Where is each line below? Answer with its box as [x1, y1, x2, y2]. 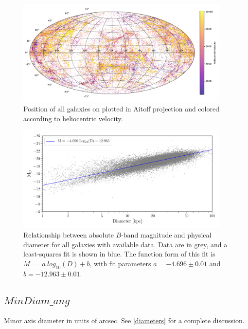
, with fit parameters [89, 258, 151, 268]
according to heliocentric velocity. [23, 113, 123, 123]
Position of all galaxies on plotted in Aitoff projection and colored [23, 103, 219, 113]
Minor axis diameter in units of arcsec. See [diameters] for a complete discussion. [4, 315, 245, 325]
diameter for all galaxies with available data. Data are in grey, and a [23, 239, 228, 249]
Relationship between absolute [23, 230, 114, 240]
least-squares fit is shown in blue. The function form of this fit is [23, 249, 215, 259]
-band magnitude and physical [121, 230, 212, 240]
